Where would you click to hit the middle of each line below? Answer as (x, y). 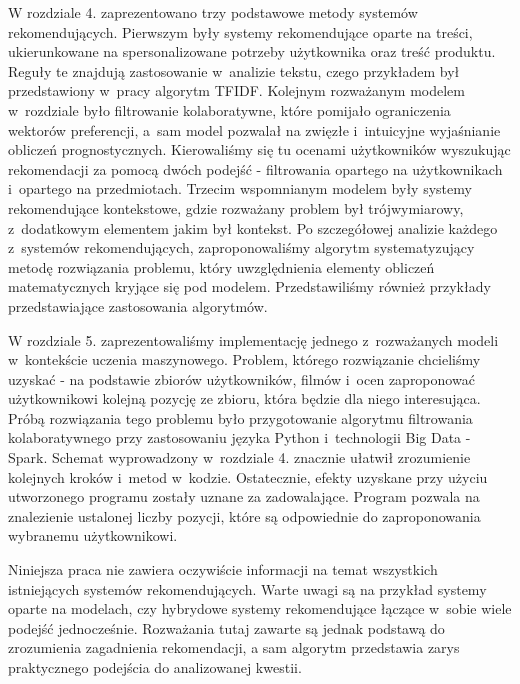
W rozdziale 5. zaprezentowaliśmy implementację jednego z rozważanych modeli (253, 339)
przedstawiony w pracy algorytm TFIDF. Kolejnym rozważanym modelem (236, 90)
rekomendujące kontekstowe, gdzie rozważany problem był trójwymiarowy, (236, 207)
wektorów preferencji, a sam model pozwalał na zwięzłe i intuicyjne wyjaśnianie (254, 129)
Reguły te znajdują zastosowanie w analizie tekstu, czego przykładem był (234, 70)
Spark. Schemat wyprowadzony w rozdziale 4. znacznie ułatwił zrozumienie (239, 457)
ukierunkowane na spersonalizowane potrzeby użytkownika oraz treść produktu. (252, 51)
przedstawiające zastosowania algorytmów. (138, 305)
